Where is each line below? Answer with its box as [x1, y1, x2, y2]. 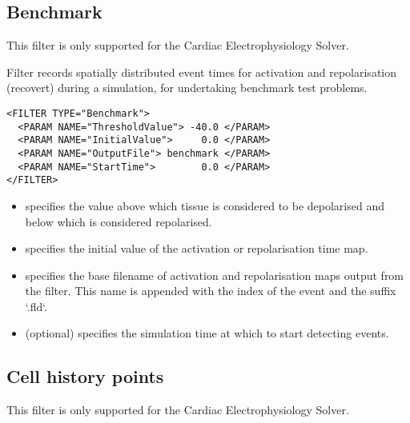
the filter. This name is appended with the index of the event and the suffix [25, 282, 396, 299]
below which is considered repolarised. [25, 213, 212, 229]
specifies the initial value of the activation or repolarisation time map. [25, 240, 368, 257]
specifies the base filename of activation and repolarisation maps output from [25, 266, 404, 283]
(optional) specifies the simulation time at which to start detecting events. [25, 325, 389, 341]
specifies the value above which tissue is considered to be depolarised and [25, 197, 384, 213]
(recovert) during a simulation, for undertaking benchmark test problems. [6, 79, 368, 96]
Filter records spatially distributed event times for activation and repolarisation [6, 63, 397, 80]
